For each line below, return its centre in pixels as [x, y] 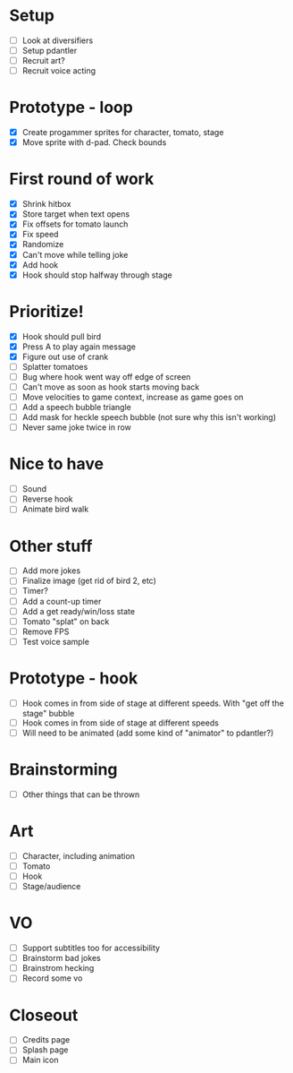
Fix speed [40, 235]
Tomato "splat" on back [66, 621]
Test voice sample [55, 641]
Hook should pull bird [61, 336]
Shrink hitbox [46, 204]
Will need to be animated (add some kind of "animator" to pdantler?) [148, 733]
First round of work [82, 179]
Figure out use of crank [65, 356]
